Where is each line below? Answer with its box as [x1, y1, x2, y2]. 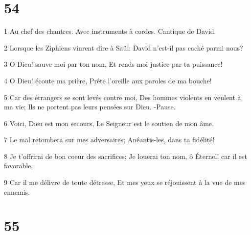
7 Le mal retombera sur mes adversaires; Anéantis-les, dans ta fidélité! [4, 134, 215, 145]
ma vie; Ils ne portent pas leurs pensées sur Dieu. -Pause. [4, 102, 176, 112]
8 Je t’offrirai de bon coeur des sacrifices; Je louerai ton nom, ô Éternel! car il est [4, 151, 247, 161]
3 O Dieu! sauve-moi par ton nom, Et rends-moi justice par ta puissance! [4, 59, 223, 69]
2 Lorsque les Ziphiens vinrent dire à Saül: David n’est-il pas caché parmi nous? [4, 42, 243, 52]
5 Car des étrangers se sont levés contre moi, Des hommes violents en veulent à [4, 92, 241, 102]
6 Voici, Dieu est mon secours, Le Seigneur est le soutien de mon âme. [4, 118, 214, 128]
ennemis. [4, 186, 30, 197]
